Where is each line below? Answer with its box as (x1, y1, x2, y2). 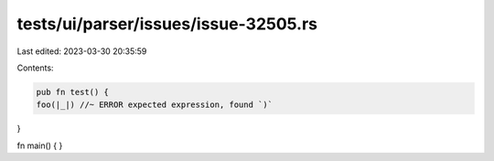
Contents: (16, 62, 54, 73)
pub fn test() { (36, 87, 110, 97)
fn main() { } (16, 140, 63, 151)
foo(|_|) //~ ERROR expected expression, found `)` (36, 100, 274, 110)
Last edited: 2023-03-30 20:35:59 (16, 46, 147, 57)
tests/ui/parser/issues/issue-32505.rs (16, 14, 318, 34)
